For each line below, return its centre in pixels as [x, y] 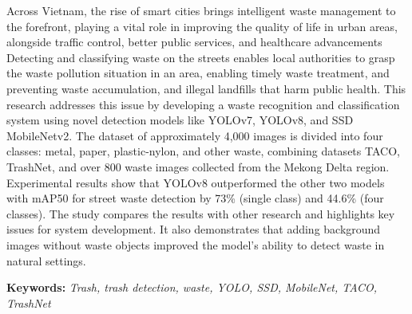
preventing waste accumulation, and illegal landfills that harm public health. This [206, 88]
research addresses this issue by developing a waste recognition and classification [203, 104]
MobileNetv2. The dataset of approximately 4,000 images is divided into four [195, 135]
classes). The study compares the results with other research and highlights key [201, 213]
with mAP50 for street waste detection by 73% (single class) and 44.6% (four [195, 198]
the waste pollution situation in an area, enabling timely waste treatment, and [198, 73]
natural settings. [46, 260]
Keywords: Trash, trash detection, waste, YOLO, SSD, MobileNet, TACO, [192, 287]
